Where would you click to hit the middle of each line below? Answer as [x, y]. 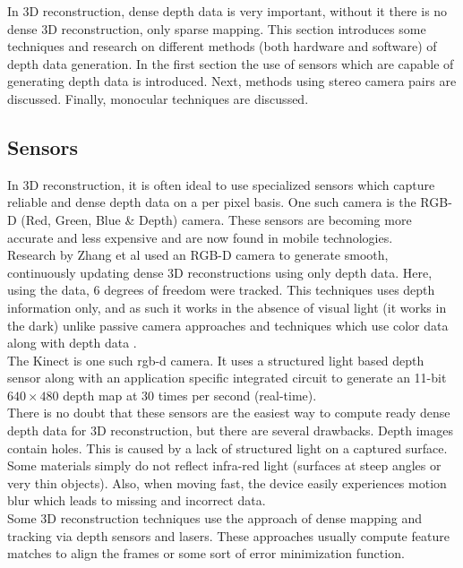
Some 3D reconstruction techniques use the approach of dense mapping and [215, 518]
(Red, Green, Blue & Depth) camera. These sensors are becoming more [216, 219]
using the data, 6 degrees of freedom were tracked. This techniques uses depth [221, 290]
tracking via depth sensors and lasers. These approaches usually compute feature [228, 535]
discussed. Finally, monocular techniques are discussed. [158, 98]
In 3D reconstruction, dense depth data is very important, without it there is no [227, 11]
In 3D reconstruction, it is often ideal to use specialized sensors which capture [221, 184]
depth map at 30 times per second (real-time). [190, 395]
